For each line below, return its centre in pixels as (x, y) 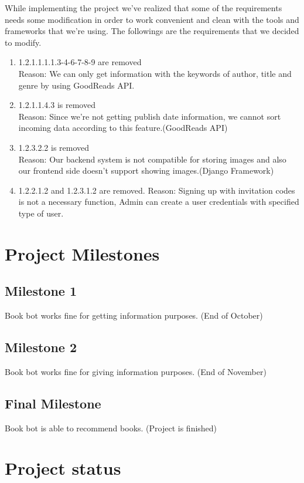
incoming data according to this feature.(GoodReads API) (123, 128)
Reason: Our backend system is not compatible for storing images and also (152, 159)
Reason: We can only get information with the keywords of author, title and (155, 73)
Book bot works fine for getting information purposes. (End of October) (134, 315)
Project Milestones (82, 253)
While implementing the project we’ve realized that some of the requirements (144, 8)
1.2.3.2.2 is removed (54, 147)
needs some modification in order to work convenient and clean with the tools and (152, 19)
